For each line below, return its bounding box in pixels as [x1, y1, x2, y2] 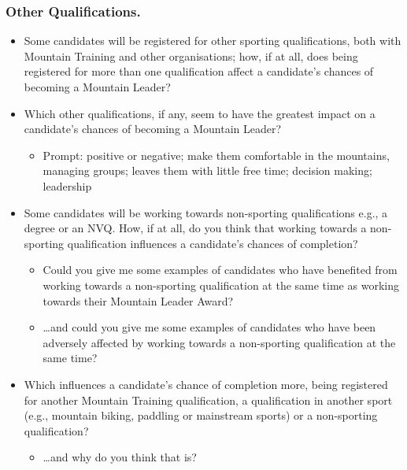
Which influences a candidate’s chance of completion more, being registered [24, 376, 388, 392]
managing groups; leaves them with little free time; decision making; [43, 162, 372, 179]
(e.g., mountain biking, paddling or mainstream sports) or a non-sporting [24, 407, 378, 424]
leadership [43, 177, 92, 194]
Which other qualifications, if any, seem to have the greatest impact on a [24, 105, 376, 121]
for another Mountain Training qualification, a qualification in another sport [24, 391, 393, 408]
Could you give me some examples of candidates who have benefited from [43, 261, 398, 278]
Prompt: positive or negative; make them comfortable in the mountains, [43, 146, 390, 163]
